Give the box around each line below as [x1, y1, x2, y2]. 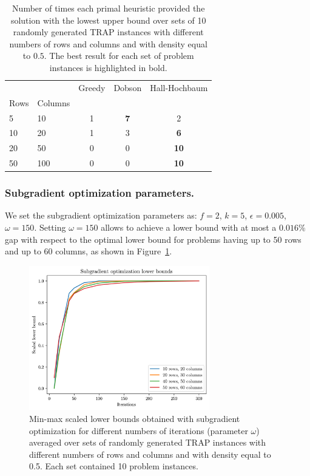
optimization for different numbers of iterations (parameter [29, 424, 248, 437]
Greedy [78, 81, 106, 93]
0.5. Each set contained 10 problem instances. [29, 460, 198, 472]
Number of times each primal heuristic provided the [12, 2, 205, 14]
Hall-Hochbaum [150, 81, 208, 93]
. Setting [34, 220, 66, 233]
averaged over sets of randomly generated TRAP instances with [29, 436, 266, 449]
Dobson [113, 81, 142, 93]
